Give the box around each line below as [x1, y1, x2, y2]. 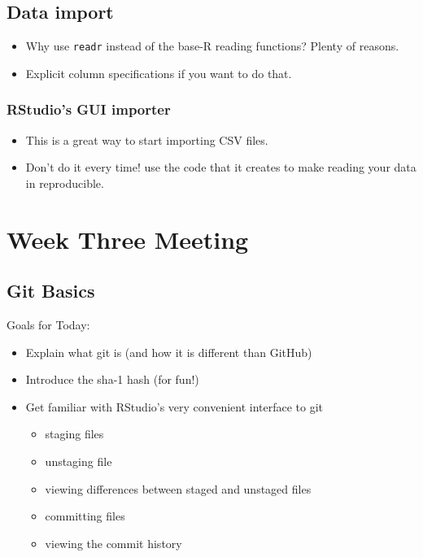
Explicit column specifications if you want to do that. [25, 64, 292, 81]
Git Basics [7, 278, 95, 303]
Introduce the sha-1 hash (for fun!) [25, 371, 199, 388]
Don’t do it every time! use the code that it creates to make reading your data [25, 159, 416, 176]
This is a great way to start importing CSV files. [25, 131, 268, 148]
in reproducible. [25, 174, 104, 191]
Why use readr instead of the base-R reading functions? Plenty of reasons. [25, 37, 399, 54]
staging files [45, 425, 104, 442]
